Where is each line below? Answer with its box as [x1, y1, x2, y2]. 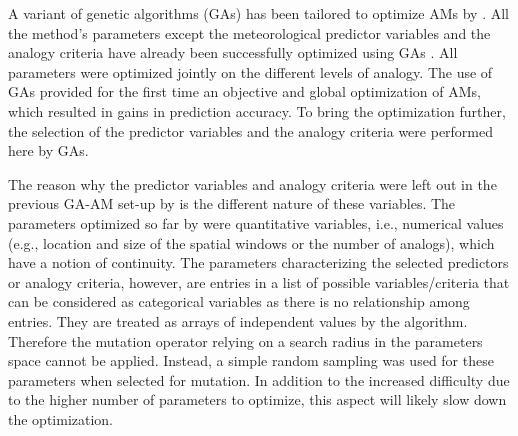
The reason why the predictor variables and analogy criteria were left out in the [8, 173, 497, 194]
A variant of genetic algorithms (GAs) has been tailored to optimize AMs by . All [8, 3, 510, 23]
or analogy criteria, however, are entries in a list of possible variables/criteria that [8, 271, 510, 292]
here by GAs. [8, 140, 89, 161]
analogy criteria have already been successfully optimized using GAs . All [8, 42, 458, 63]
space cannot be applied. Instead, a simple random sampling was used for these [8, 350, 494, 371]
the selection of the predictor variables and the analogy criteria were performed [8, 120, 494, 141]
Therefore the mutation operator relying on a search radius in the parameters [8, 330, 483, 351]
